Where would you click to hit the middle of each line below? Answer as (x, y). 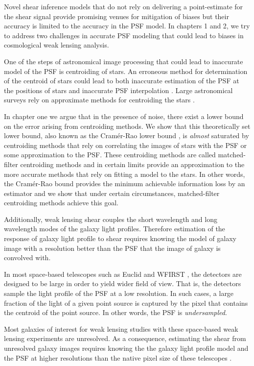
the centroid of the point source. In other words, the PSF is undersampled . (115, 312)
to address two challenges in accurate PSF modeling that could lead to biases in (124, 35)
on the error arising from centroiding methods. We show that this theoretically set (127, 126)
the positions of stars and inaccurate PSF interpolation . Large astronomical (118, 90)
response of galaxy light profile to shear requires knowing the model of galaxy (120, 238)
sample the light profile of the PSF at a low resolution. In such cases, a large (119, 293)
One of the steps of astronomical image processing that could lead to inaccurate (124, 61)
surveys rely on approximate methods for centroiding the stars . (99, 100)
